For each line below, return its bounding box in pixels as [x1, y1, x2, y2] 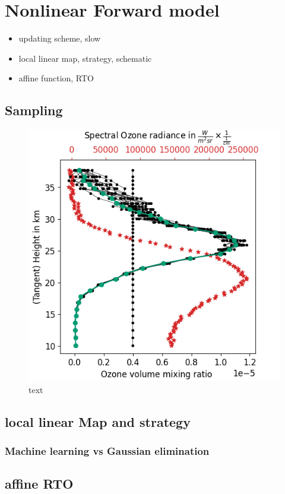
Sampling [5, 101, 63, 119]
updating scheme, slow [18, 32, 101, 45]
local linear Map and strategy [5, 412, 191, 430]
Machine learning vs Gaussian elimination [5, 444, 210, 458]
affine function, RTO [18, 72, 94, 84]
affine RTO [5, 474, 74, 493]
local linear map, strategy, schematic [18, 52, 152, 64]
